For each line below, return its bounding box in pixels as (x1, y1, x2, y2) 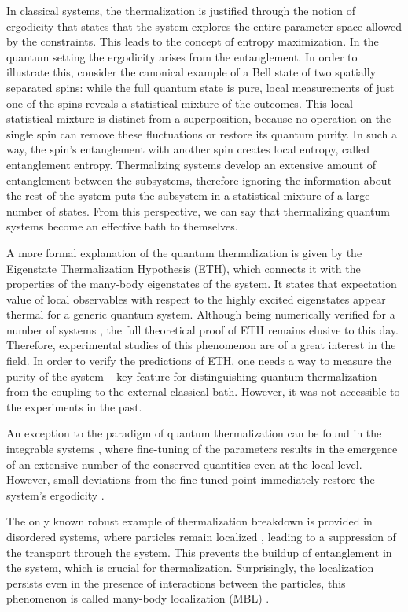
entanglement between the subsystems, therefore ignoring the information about (6, 171, 392, 188)
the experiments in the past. (6, 398, 142, 415)
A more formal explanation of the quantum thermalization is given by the (6, 244, 362, 260)
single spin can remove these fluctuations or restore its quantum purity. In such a (6, 125, 397, 142)
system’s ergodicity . (6, 486, 105, 503)
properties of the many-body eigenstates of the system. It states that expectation (6, 275, 397, 292)
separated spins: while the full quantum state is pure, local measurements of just (6, 79, 395, 95)
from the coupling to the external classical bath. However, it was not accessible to (6, 383, 400, 400)
